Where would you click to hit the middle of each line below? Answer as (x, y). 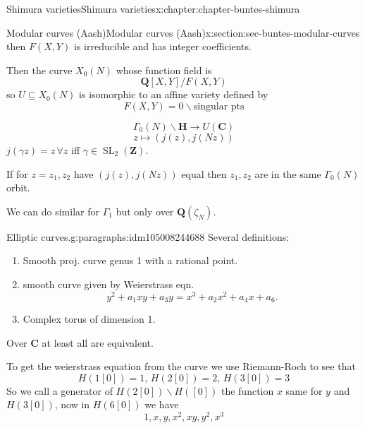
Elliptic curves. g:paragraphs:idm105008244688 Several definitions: (148, 236)
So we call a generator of (60, 390)
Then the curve (39, 70)
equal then (204, 173)
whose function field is (164, 70)
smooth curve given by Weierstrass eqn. (109, 284)
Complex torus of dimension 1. (89, 319)
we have (162, 404)
